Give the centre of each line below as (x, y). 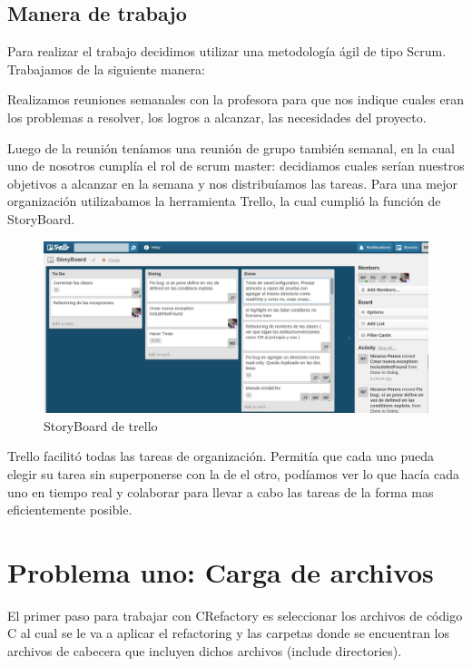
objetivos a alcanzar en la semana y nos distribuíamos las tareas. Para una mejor (232, 183)
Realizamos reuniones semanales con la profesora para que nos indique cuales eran (236, 99)
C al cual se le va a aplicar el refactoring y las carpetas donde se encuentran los (229, 633)
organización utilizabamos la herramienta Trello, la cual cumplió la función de (224, 201)
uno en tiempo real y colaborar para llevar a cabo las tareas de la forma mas (221, 491)
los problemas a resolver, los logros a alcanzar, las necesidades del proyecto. (217, 117)
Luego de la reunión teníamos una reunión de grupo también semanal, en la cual (231, 147)
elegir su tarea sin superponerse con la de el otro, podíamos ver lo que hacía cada (233, 473)
